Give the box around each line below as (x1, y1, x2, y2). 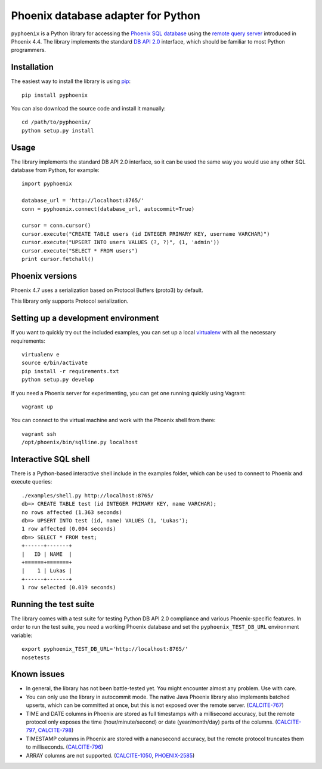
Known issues (11, 669, 65, 679)
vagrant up (21, 403, 54, 410)
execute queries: (11, 478, 52, 485)
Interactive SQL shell (11, 454, 90, 464)
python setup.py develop (21, 376, 94, 383)
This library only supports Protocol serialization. (11, 297, 129, 304)
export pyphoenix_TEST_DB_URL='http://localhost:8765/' (21, 645, 188, 653)
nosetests (21, 654, 50, 661)
